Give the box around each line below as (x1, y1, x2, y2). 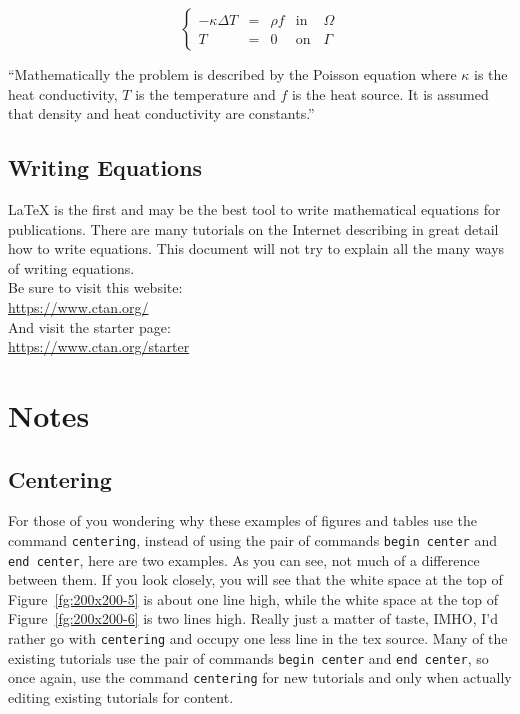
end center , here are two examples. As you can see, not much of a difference (8, 549, 480, 570)
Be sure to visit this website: (8, 277, 183, 298)
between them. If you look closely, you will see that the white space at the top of (8, 569, 503, 590)
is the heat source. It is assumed (291, 83, 489, 104)
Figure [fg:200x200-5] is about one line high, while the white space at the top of (8, 588, 499, 609)
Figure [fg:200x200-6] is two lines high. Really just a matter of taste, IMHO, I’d (8, 608, 499, 629)
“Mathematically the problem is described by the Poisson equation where (8, 64, 457, 84)
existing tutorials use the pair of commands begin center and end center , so (8, 647, 489, 668)
